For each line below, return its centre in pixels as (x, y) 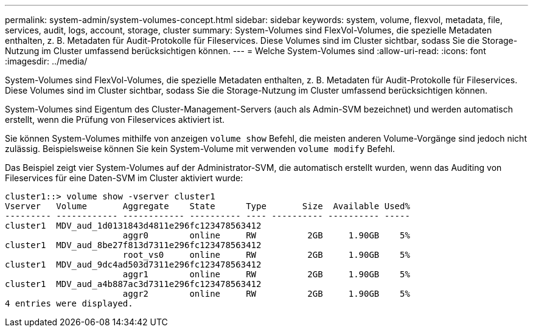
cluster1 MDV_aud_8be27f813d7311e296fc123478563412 (133, 245)
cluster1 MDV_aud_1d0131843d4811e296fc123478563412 (133, 226)
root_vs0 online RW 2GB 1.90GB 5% (266, 255)
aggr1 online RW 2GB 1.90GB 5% (266, 274)
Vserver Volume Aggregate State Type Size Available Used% (207, 206)
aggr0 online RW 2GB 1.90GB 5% (266, 235)
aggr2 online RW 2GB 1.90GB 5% (266, 294)
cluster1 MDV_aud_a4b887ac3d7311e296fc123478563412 (133, 284)
